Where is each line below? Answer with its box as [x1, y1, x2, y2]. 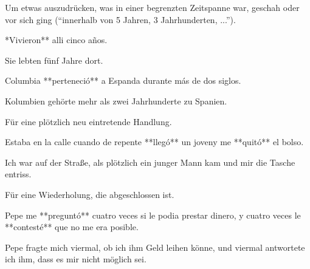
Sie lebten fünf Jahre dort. [5, 53, 103, 66]
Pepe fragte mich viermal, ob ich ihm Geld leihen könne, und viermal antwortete [5, 240, 305, 253]
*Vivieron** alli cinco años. [5, 33, 108, 46]
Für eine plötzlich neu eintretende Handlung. [5, 115, 172, 128]
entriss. [5, 168, 32, 180]
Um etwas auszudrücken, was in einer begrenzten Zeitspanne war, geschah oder [5, 1, 300, 13]
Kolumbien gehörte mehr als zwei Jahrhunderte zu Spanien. [5, 94, 227, 107]
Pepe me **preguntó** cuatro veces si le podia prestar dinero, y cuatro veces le [5, 208, 301, 221]
